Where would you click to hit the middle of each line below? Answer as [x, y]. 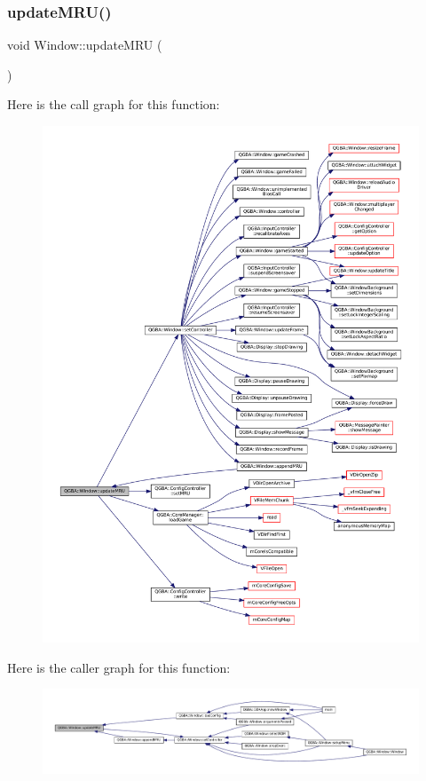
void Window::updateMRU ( [85, 45]
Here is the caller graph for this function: [119, 667]
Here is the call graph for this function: [114, 104]
